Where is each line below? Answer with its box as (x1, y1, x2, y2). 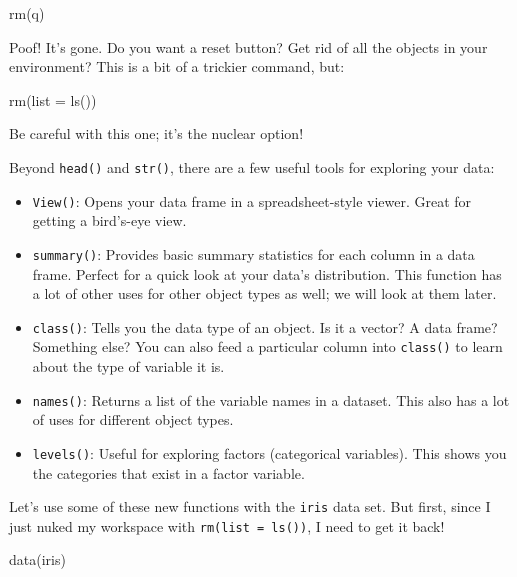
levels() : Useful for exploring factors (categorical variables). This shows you (32, 442, 507, 463)
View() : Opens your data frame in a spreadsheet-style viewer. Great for (32, 190, 472, 211)
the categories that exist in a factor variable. (32, 462, 305, 483)
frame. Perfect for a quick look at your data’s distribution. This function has (32, 263, 502, 284)
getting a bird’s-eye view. (32, 210, 187, 231)
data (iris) (9, 549, 66, 570)
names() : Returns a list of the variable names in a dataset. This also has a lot (32, 389, 510, 410)
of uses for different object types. (32, 409, 234, 430)
